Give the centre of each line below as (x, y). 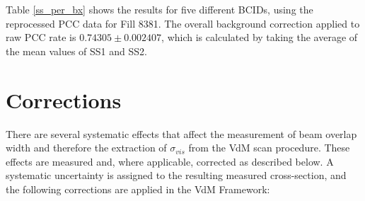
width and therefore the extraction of (86, 148)
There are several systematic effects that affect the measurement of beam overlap (181, 133)
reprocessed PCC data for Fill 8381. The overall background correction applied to (183, 23)
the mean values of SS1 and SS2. (76, 51)
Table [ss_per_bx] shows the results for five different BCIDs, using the (160, 9)
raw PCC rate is (41, 37)
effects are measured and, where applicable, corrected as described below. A (170, 161)
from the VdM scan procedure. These (269, 148)
